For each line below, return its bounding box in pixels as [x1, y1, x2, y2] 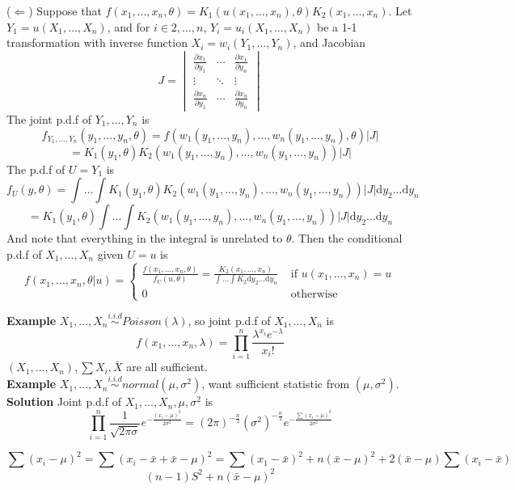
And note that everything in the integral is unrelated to [6, 230, 283, 247]
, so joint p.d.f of [188, 311, 271, 328]
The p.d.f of [6, 160, 65, 177]
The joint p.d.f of [6, 111, 92, 128]
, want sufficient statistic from [201, 375, 350, 392]
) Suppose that [28, 2, 102, 19]
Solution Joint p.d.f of [6, 393, 121, 410]
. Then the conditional [291, 230, 403, 247]
